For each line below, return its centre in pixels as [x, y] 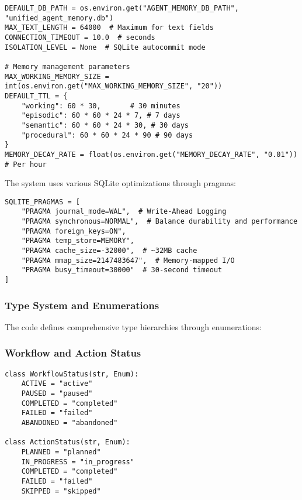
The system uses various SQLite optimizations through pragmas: [120, 183]
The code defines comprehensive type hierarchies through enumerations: [133, 326]
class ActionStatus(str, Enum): [67, 442]
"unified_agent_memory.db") [59, 18]
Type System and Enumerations [82, 305]
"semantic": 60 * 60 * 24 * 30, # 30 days [105, 125]
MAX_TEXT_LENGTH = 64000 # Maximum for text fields [109, 28]
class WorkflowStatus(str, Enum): [72, 374]
